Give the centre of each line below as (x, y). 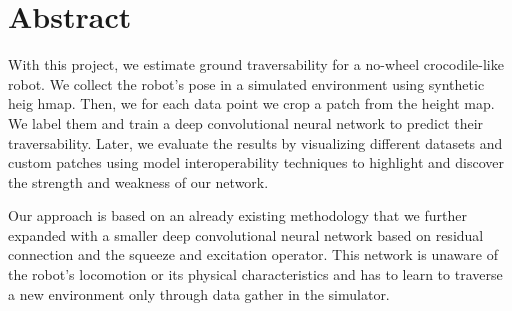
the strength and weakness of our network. (138, 181)
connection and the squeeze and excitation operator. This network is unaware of (253, 254)
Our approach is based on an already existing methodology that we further (237, 215)
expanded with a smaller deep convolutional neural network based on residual (246, 234)
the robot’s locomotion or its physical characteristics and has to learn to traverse (255, 274)
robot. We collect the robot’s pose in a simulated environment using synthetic (246, 83)
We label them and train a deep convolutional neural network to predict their (246, 122)
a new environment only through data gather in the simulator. (199, 293)
